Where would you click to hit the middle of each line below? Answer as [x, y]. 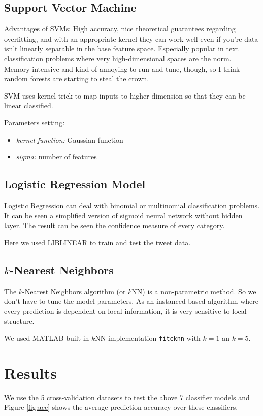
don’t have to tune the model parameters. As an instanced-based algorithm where [131, 301]
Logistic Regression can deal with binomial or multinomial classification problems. [132, 205]
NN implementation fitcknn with [148, 338]
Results [30, 373]
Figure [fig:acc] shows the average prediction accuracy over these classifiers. [121, 407]
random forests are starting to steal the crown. [77, 78]
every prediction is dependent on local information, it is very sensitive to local [125, 311]
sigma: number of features [56, 157]
